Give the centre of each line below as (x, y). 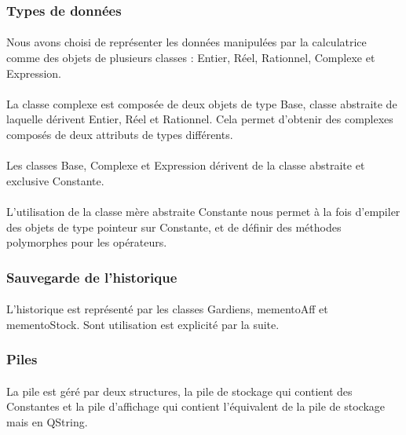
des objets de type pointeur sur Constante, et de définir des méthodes (174, 227)
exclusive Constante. (55, 180)
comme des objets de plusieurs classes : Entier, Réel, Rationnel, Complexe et (191, 58)
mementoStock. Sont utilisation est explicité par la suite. (143, 324)
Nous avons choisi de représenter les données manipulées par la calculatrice (187, 42)
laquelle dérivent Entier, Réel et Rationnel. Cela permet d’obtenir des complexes (200, 119)
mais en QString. (47, 422)
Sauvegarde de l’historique (92, 277)
